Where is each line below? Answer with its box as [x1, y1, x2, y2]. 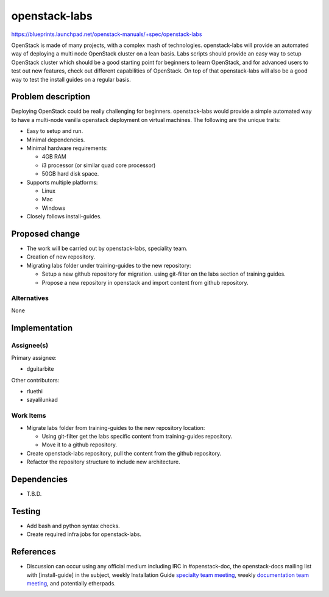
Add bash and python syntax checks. [26, 522, 120, 529]
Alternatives [11, 294, 49, 302]
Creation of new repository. [26, 253, 96, 260]
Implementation [11, 323, 73, 333]
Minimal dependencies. [26, 136, 85, 143]
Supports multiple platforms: [26, 179, 98, 186]
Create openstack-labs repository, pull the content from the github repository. [26, 449, 222, 457]
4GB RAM [41, 153, 66, 160]
